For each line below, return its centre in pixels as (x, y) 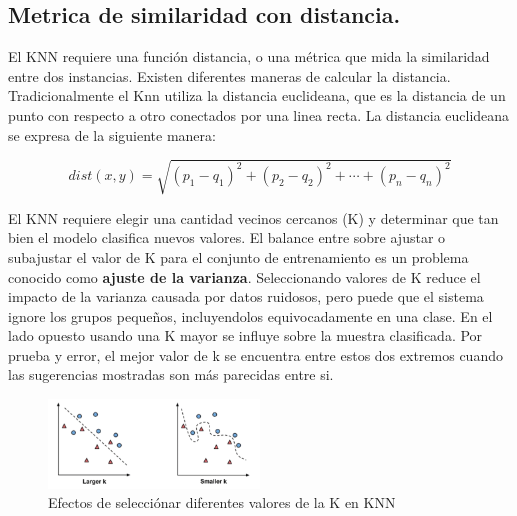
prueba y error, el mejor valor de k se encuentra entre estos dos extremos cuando (255, 354)
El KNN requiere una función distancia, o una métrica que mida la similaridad (249, 56)
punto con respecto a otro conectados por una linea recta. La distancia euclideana (259, 114)
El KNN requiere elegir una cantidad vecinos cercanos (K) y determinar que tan (253, 217)
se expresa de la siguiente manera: (112, 134)
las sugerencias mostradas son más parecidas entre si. (171, 374)
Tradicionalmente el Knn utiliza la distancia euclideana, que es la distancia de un (257, 95)
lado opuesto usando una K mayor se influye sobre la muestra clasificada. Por (245, 335)
